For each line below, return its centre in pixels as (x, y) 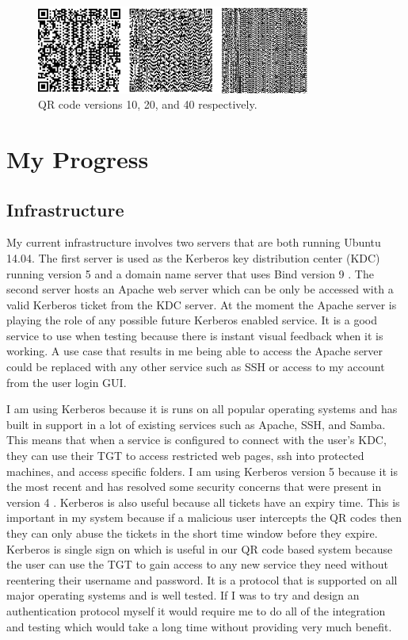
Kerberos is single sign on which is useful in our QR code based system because (200, 548)
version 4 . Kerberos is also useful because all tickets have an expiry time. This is (203, 502)
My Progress (78, 158)
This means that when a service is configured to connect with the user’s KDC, (196, 440)
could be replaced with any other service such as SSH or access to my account (196, 367)
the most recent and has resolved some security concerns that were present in (194, 487)
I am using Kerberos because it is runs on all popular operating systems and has (202, 409)
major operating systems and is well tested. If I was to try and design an (183, 595)
